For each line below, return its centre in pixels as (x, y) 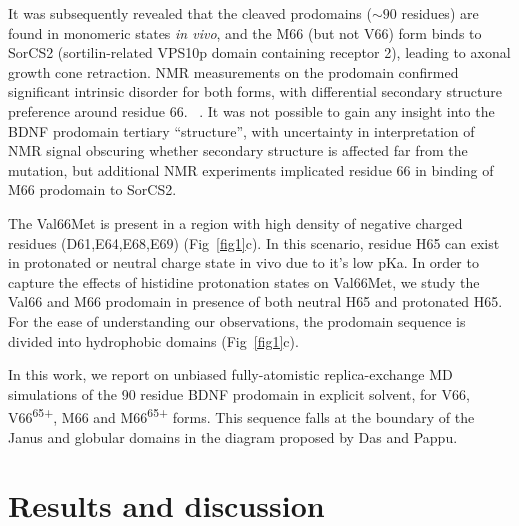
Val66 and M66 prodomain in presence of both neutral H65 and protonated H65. (255, 301)
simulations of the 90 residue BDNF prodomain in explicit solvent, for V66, (239, 393)
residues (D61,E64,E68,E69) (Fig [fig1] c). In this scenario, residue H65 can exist (254, 242)
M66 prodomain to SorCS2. (92, 189)
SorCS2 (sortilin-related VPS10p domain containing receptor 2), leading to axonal (259, 52)
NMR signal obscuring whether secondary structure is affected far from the (238, 150)
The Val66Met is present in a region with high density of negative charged (235, 222)
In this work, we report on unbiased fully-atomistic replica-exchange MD (230, 374)
